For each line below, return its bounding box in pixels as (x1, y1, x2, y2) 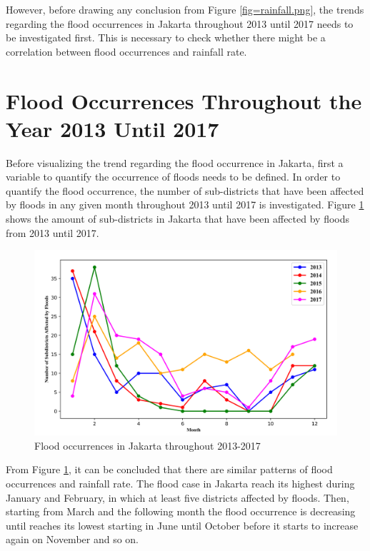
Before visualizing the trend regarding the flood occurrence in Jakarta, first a (6, 155, 344, 170)
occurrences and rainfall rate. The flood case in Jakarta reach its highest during (6, 476, 355, 491)
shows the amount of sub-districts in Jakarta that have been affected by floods (6, 211, 349, 226)
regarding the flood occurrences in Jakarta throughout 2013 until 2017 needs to (6, 16, 354, 31)
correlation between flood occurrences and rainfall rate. (6, 44, 247, 59)
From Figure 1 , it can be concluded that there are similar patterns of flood (6, 462, 333, 477)
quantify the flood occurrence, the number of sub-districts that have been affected (6, 183, 364, 198)
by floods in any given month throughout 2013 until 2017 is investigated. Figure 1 (6, 197, 364, 212)
